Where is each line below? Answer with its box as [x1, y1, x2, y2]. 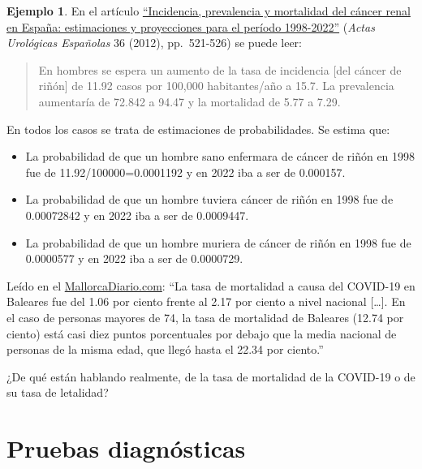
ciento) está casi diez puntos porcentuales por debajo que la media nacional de [6, 325, 397, 342]
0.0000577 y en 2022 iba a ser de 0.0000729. [25, 250, 243, 267]
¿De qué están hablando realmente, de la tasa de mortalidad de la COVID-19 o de [6, 368, 416, 385]
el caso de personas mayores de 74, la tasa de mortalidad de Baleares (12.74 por [6, 308, 404, 325]
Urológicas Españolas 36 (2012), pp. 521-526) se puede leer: [6, 34, 302, 51]
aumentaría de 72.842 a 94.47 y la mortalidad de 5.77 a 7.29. [38, 93, 341, 110]
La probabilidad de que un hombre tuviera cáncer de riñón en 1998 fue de [25, 191, 394, 208]
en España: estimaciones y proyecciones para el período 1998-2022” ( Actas [6, 18, 375, 35]
